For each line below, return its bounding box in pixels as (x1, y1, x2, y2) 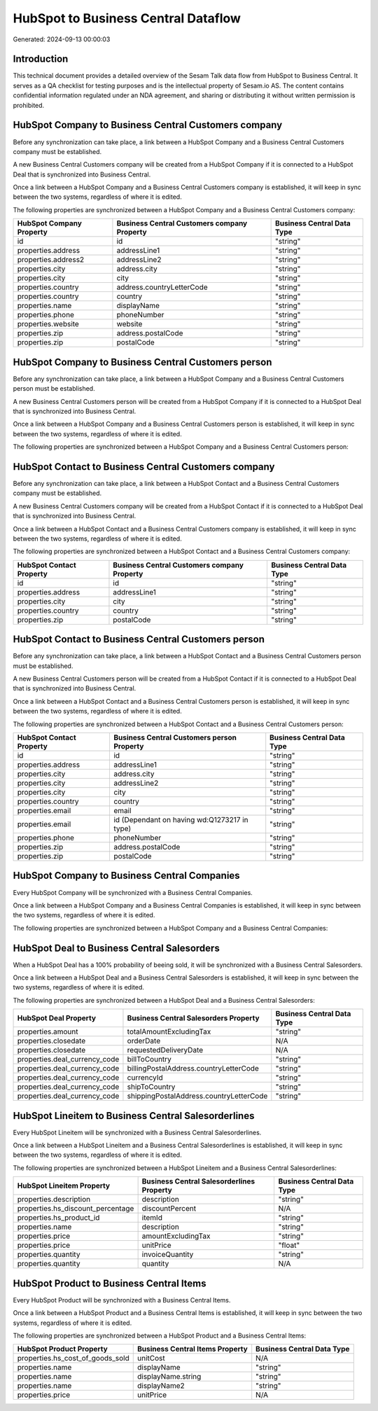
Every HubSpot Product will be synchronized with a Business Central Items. (13, 1295, 231, 1304)
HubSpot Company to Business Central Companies (13, 870, 241, 882)
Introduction (13, 53, 69, 65)
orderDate (127, 1036, 161, 1046)
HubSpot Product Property (17, 1344, 108, 1354)
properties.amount (17, 1027, 78, 1036)
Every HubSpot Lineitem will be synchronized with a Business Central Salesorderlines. (13, 1128, 262, 1137)
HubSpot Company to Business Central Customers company (13, 119, 283, 131)
